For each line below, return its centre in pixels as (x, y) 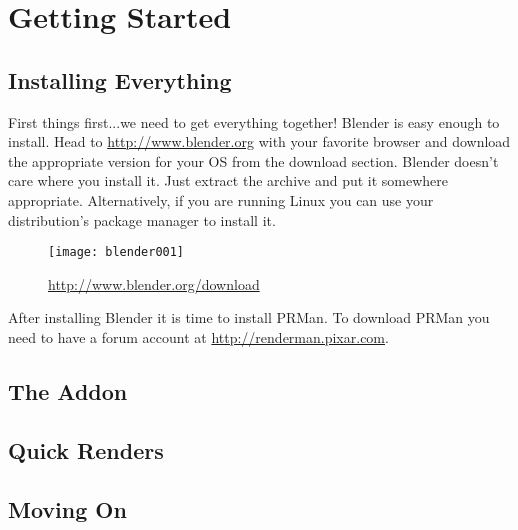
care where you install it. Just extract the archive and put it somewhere (228, 180)
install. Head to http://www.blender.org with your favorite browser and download (259, 141)
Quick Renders (86, 449)
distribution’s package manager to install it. (142, 219)
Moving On (67, 508)
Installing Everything (120, 79)
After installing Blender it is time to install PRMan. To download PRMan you (249, 317)
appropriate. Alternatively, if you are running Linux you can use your (221, 199)
